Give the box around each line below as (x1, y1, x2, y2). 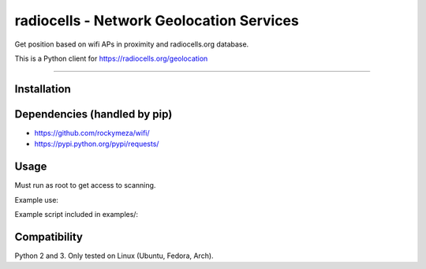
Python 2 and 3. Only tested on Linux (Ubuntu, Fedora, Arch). (14, 251, 214, 260)
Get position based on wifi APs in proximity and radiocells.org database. (14, 39, 249, 49)
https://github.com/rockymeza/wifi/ (34, 128, 150, 137)
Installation (14, 82, 71, 95)
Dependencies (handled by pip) (14, 107, 173, 121)
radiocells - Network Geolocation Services (14, 12, 299, 29)
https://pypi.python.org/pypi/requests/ (34, 139, 159, 149)
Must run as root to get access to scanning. (14, 181, 156, 190)
